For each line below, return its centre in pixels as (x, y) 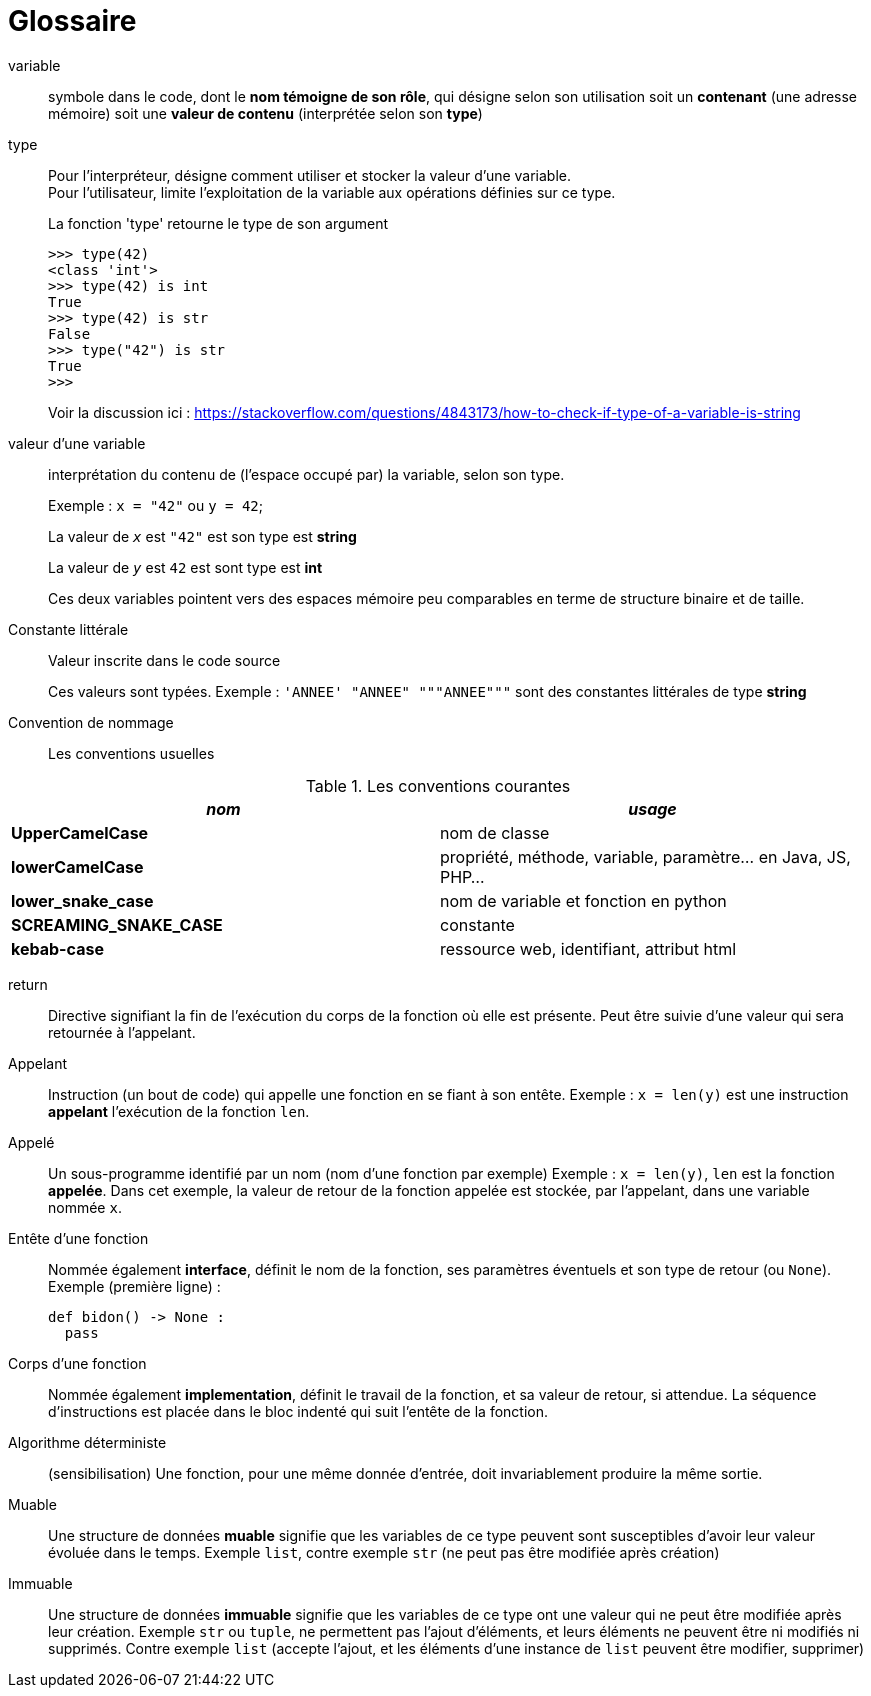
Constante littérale (68, 629)
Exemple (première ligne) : (134, 1286)
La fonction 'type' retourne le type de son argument (218, 223)
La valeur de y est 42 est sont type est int (185, 567)
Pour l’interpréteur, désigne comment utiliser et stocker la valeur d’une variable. (310, 175)
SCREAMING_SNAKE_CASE (117, 924)
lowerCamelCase (77, 866)
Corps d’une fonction (77, 1363)
